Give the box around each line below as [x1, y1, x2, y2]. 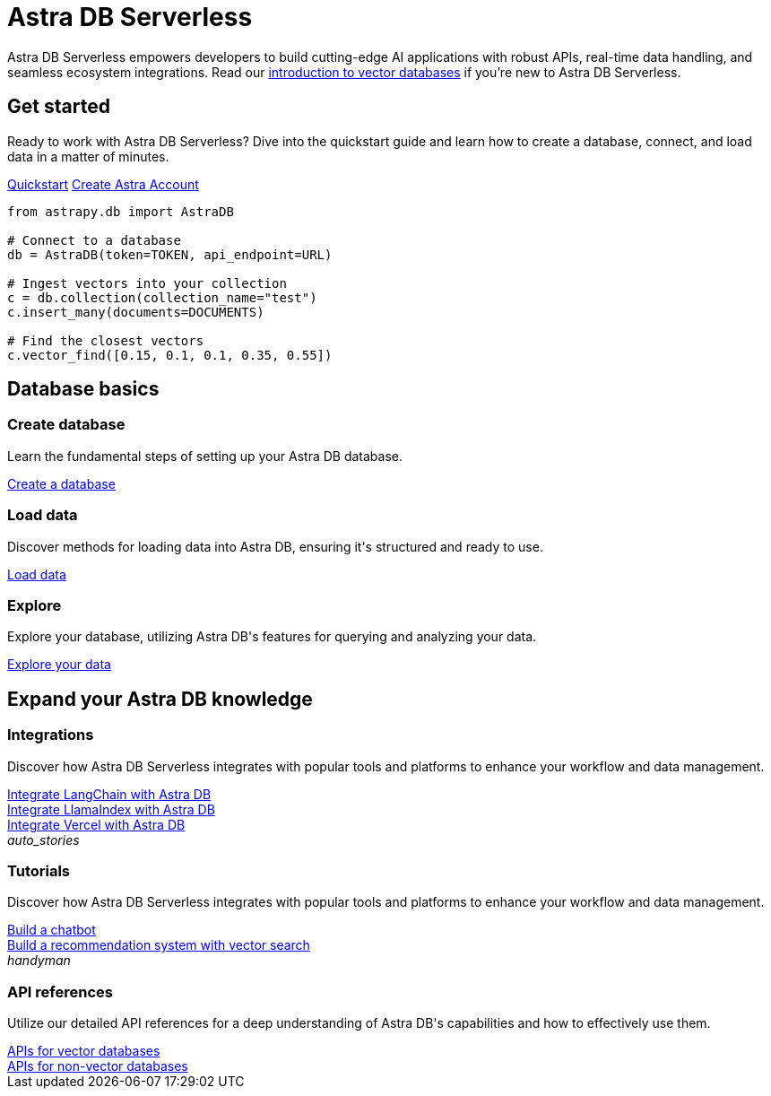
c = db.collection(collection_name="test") [7, 290, 317, 305]
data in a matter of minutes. [7, 148, 169, 164]
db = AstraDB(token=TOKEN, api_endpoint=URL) [7, 247, 333, 262]
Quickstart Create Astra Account [7, 176, 199, 192]
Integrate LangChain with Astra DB [7, 786, 212, 802]
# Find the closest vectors [7, 333, 204, 348]
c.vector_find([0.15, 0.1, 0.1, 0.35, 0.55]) [7, 347, 333, 362]
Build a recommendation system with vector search [7, 937, 310, 953]
